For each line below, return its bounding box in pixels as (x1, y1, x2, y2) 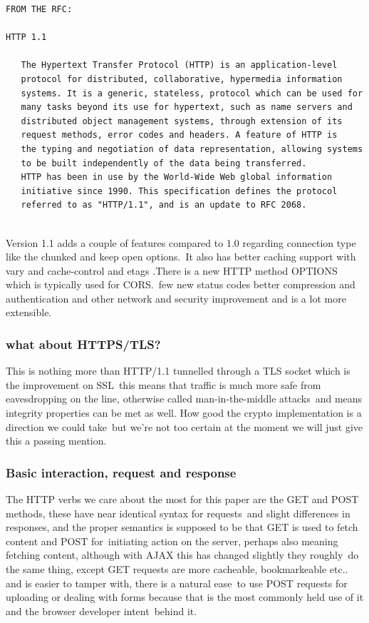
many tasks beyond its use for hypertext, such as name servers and (21, 102, 353, 113)
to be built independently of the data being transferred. (21, 158, 307, 168)
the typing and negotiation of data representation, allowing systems (21, 143, 363, 154)
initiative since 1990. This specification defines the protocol (21, 186, 338, 196)
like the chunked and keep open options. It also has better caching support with (6, 249, 356, 264)
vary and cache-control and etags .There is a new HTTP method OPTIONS (6, 263, 338, 278)
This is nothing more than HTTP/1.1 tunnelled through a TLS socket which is (6, 363, 350, 378)
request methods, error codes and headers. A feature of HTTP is (21, 130, 338, 141)
